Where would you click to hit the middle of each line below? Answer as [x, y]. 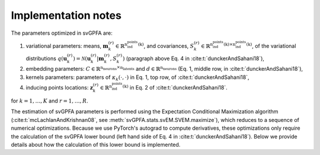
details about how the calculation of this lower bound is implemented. [96, 145]
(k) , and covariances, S [166, 46]
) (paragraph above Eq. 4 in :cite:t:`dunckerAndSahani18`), [193, 58]
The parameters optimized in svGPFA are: [62, 33]
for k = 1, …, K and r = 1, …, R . [49, 101]
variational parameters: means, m [67, 46]
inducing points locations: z [59, 88]
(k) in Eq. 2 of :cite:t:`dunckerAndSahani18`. [175, 87]
